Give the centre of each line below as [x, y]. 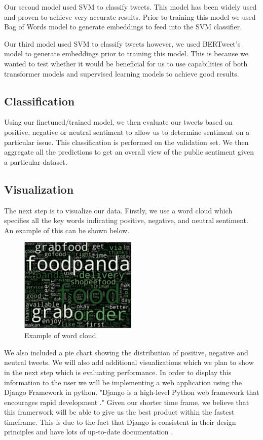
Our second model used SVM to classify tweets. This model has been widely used [130, 7]
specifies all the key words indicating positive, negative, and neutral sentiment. [126, 220]
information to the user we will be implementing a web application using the [123, 382]
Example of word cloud [60, 335]
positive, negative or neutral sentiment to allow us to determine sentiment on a [127, 132]
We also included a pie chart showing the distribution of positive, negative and [126, 352]
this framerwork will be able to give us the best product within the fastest [119, 412]
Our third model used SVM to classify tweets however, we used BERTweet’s [122, 43]
